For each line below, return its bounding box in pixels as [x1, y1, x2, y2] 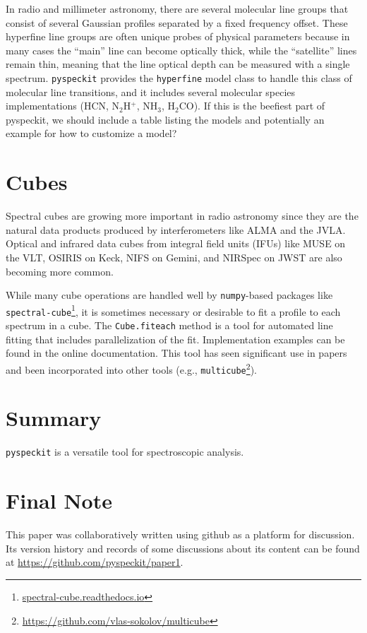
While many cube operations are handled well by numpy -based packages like [6, 288, 333, 302]
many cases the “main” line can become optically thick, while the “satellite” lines [6, 42, 357, 57]
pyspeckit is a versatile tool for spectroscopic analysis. [6, 444, 244, 459]
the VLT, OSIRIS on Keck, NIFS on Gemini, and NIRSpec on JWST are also [6, 249, 342, 264]
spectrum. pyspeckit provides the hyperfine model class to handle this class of [6, 70, 352, 85]
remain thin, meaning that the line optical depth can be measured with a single [6, 57, 350, 71]
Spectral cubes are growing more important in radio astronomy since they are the [6, 208, 359, 223]
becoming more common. [6, 264, 114, 278]
